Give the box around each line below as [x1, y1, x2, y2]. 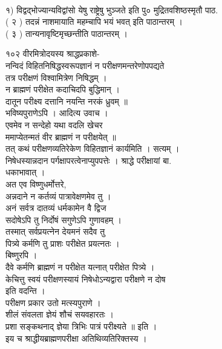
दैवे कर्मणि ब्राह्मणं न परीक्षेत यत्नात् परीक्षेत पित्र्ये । [5, 261, 155, 273]
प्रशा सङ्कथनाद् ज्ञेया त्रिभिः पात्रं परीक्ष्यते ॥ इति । [5, 320, 157, 333]
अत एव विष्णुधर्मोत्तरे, [5, 177, 67, 190]
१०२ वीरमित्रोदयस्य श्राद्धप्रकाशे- [5, 47, 100, 60]
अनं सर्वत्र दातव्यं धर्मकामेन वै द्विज [5, 201, 106, 214]
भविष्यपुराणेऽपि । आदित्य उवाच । [5, 106, 108, 119]
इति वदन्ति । [5, 284, 45, 297]
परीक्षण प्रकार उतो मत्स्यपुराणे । [5, 296, 101, 308]
